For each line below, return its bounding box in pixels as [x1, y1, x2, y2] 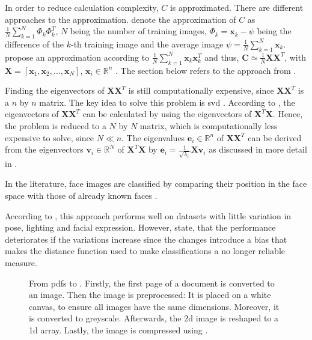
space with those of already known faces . [5, 189, 158, 202]
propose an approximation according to [5, 50, 150, 63]
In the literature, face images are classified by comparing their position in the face [5, 177, 307, 190]
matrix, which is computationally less [139, 119, 278, 132]
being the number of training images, [70, 25, 207, 37]
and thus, [204, 50, 239, 63]
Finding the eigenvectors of [5, 84, 105, 97]
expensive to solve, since [5, 131, 94, 144]
